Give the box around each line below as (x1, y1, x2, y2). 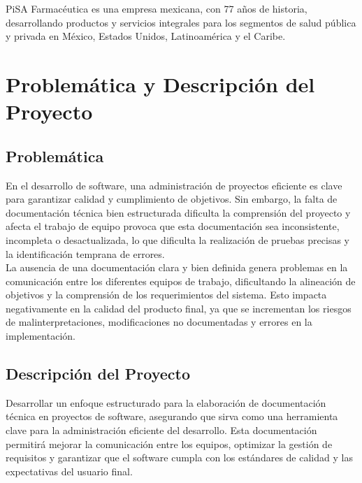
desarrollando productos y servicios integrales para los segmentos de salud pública (6, 15, 356, 29)
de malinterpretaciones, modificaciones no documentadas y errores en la (6, 315, 312, 329)
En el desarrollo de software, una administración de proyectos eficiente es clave (6, 178, 342, 192)
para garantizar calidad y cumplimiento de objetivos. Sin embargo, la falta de (6, 192, 338, 206)
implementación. (6, 329, 75, 343)
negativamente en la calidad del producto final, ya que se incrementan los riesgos (6, 301, 352, 315)
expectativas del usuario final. (6, 463, 133, 478)
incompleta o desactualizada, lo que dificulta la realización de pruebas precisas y (6, 232, 349, 247)
